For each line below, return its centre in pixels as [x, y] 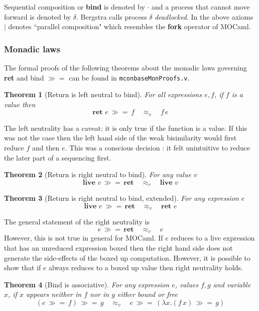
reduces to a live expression [213, 238]
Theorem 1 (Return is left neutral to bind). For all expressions [103, 94]
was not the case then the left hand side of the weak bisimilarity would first [120, 138]
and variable [232, 284]
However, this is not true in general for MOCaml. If [84, 238]
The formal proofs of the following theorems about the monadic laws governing [125, 67]
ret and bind [24, 77]
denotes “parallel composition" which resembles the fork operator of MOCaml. [129, 26]
